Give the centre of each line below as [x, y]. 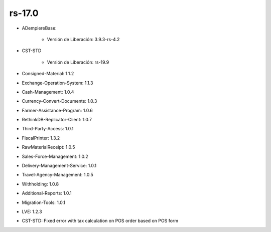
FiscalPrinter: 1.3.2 [41, 138]
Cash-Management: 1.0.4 [48, 92]
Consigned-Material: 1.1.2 [48, 74]
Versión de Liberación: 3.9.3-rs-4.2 [83, 39]
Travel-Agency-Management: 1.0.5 [58, 175]
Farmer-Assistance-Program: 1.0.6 [57, 110]
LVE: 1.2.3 [32, 211]
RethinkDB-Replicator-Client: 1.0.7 [57, 120]
